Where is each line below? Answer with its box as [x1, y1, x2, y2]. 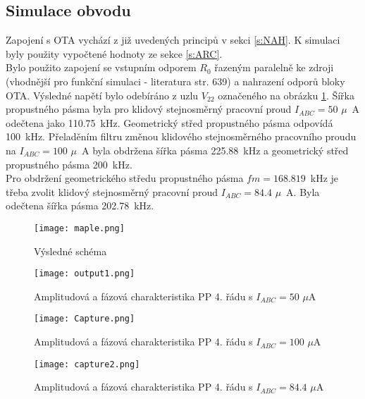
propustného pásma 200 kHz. [6, 156, 132, 171]
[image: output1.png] [34, 269, 135, 279]
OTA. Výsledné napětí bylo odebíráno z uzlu [6, 87, 199, 102]
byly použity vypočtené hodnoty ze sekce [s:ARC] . [6, 46, 223, 61]
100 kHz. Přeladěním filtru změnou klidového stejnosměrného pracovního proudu [6, 129, 357, 144]
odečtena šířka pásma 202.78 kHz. [6, 198, 154, 213]
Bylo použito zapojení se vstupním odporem [6, 60, 197, 75]
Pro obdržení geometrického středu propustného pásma [6, 171, 244, 185]
